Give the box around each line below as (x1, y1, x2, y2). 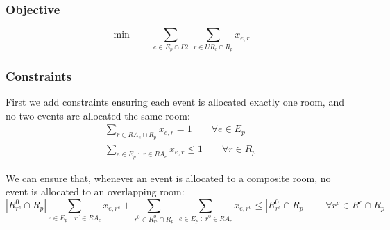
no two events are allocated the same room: (6, 108, 190, 122)
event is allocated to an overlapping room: (6, 184, 185, 199)
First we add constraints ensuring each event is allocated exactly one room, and (6, 95, 344, 109)
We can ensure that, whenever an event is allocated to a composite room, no (6, 170, 331, 185)
